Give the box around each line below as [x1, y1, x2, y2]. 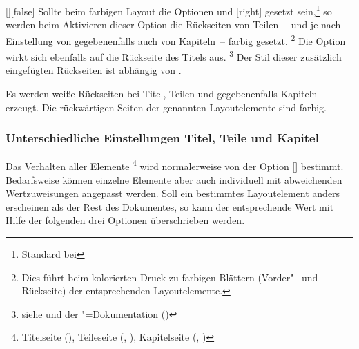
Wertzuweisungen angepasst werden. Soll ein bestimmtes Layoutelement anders [6, 186, 340, 200]
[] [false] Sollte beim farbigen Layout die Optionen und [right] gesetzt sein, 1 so [6, 2, 332, 18]
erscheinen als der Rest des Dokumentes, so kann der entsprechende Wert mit [6, 199, 334, 214]
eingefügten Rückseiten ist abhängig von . [6, 63, 182, 77]
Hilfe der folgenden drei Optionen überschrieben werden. [6, 213, 245, 227]
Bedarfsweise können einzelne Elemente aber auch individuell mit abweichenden [6, 172, 342, 187]
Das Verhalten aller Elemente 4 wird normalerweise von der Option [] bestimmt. [6, 157, 344, 173]
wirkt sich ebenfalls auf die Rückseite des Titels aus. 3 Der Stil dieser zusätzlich [6, 48, 342, 64]
